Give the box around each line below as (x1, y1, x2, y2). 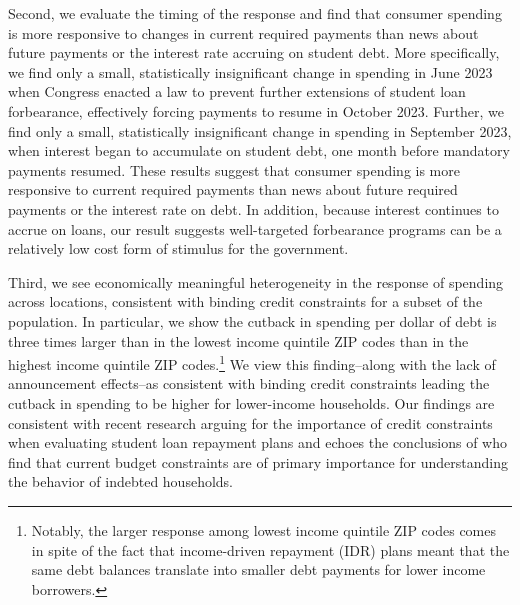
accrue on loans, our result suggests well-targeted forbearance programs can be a (8, 218, 502, 239)
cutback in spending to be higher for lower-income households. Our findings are (8, 392, 495, 413)
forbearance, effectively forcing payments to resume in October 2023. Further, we (8, 100, 505, 121)
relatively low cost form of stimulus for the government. (8, 238, 349, 259)
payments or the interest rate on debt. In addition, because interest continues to (8, 198, 499, 219)
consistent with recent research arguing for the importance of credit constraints (8, 412, 493, 433)
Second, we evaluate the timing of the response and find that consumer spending (8, 3, 502, 23)
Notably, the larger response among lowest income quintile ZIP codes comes (31, 519, 496, 540)
